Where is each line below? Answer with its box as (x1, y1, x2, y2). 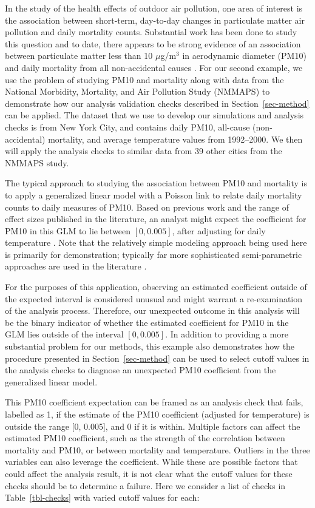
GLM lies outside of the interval (5, 328, 124, 340)
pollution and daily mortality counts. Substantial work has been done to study (5, 25, 297, 38)
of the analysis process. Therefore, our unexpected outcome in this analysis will (5, 304, 300, 317)
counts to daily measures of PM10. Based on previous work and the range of (5, 200, 289, 213)
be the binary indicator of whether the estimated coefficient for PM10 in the (5, 316, 289, 328)
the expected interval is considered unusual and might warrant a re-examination (5, 292, 303, 305)
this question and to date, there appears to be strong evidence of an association (5, 37, 301, 50)
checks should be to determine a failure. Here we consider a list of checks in (5, 479, 286, 492)
